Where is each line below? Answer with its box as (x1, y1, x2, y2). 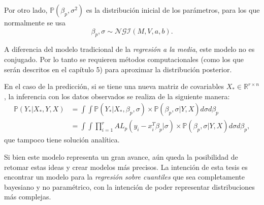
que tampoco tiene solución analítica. (4, 134, 120, 145)
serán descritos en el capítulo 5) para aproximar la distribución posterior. (4, 64, 232, 74)
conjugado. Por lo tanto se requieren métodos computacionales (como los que (4, 53, 244, 64)
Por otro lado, (4, 5, 48, 15)
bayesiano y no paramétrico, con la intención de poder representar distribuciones (4, 181, 255, 192)
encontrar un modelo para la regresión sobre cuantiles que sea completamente (4, 171, 245, 182)
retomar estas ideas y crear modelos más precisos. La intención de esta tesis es (4, 161, 248, 172)
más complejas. (4, 191, 51, 202)
